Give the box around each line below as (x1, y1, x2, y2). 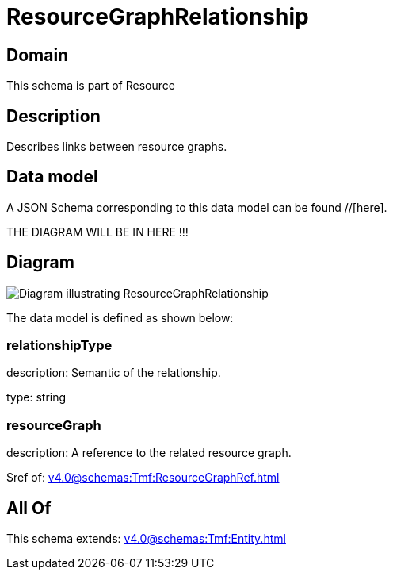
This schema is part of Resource (6, 79, 175, 93)
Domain (6, 44, 69, 65)
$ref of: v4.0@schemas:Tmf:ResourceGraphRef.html (6, 470, 280, 485)
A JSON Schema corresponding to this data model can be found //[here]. (6, 200, 387, 214)
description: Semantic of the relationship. (6, 366, 221, 380)
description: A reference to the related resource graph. (6, 446, 292, 460)
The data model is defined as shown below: (6, 310, 234, 324)
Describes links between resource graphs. (6, 140, 227, 154)
